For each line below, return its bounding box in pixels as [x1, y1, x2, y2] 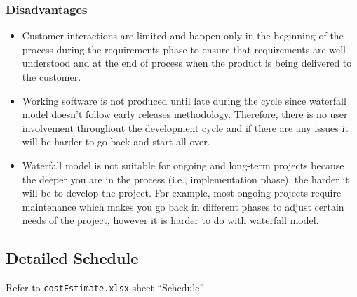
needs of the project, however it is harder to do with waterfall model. [22, 213, 319, 227]
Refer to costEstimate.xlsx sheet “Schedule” [6, 280, 204, 295]
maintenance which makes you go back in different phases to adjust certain [22, 199, 344, 213]
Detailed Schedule [6, 247, 139, 269]
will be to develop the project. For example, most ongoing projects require [22, 185, 342, 200]
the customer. [22, 70, 81, 84]
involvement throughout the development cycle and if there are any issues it [22, 120, 349, 135]
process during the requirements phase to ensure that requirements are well [22, 41, 346, 56]
